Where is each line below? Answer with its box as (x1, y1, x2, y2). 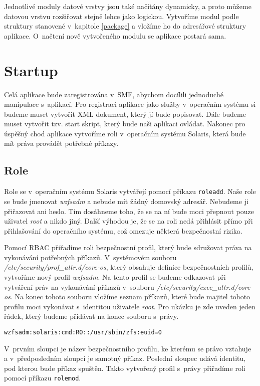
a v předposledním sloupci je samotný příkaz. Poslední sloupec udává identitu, (4, 353, 246, 363)
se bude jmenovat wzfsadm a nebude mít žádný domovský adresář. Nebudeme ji (4, 196, 248, 206)
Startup (4, 60, 58, 80)
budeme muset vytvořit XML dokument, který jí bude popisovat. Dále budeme (4, 108, 246, 119)
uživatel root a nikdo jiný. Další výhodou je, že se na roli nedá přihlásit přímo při (4, 216, 253, 226)
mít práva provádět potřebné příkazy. (4, 138, 119, 148)
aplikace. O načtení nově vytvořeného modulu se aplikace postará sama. (4, 30, 226, 41)
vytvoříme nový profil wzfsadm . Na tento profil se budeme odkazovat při (4, 272, 226, 282)
